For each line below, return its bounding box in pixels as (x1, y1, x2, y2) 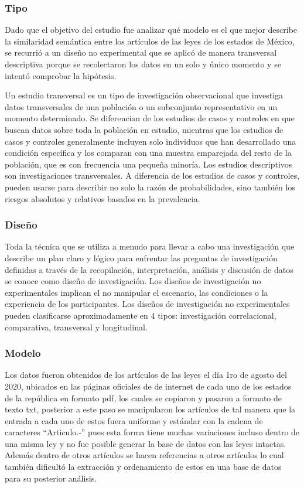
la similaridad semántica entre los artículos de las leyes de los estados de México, (5, 35, 295, 47)
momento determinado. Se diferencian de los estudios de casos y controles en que (5, 112, 295, 124)
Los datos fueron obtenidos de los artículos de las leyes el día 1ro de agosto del (5, 368, 287, 381)
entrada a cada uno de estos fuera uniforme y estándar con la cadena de (5, 414, 263, 426)
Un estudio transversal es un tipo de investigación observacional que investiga (5, 89, 283, 101)
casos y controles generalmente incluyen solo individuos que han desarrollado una (5, 135, 296, 147)
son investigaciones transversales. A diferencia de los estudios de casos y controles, (5, 169, 300, 182)
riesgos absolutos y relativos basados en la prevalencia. (5, 192, 200, 204)
